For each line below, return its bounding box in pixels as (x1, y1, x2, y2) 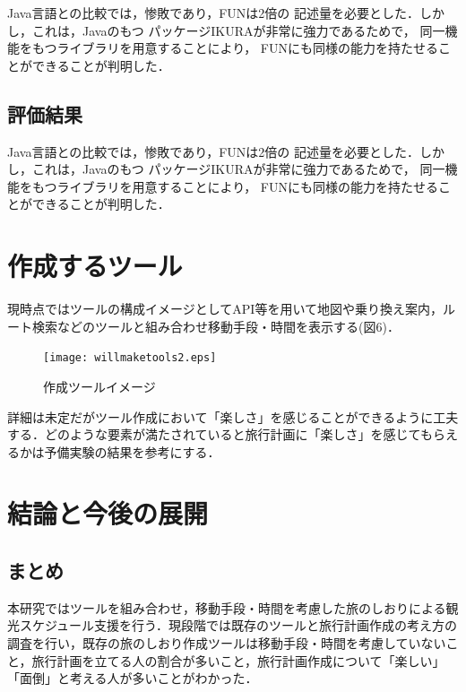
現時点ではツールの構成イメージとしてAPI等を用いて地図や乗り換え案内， (7, 299, 443, 318)
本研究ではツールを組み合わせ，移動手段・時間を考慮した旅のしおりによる (7, 598, 446, 617)
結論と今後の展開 (7, 495, 209, 532)
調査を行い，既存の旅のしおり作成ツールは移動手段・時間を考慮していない (7, 634, 446, 653)
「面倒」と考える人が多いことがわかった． (7, 669, 258, 688)
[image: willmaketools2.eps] (43, 351, 217, 365)
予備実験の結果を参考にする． (44, 442, 220, 461)
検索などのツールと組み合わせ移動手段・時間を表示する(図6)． (31, 316, 400, 335)
